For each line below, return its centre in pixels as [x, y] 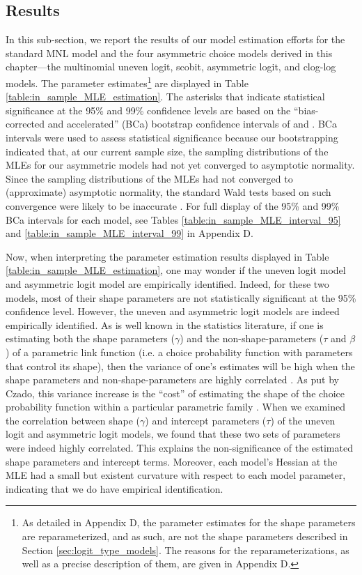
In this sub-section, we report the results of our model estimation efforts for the [175, 39]
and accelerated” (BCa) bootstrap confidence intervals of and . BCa [192, 124]
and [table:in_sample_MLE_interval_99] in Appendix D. [129, 233]
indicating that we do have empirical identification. [115, 488]
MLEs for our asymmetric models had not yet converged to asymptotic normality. [180, 165]
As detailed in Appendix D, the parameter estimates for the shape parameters [189, 522]
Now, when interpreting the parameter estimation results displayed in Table [167, 256]
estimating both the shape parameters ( [90, 338]
